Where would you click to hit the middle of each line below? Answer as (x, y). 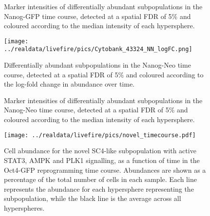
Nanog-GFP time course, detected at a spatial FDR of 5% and (97, 16)
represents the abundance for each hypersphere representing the (99, 189)
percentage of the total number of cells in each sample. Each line (100, 179)
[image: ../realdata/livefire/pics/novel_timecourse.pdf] (100, 135)
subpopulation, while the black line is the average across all (93, 198)
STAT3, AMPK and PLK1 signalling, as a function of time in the (102, 160)
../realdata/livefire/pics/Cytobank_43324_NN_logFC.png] (98, 49)
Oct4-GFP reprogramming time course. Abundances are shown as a (105, 170)
